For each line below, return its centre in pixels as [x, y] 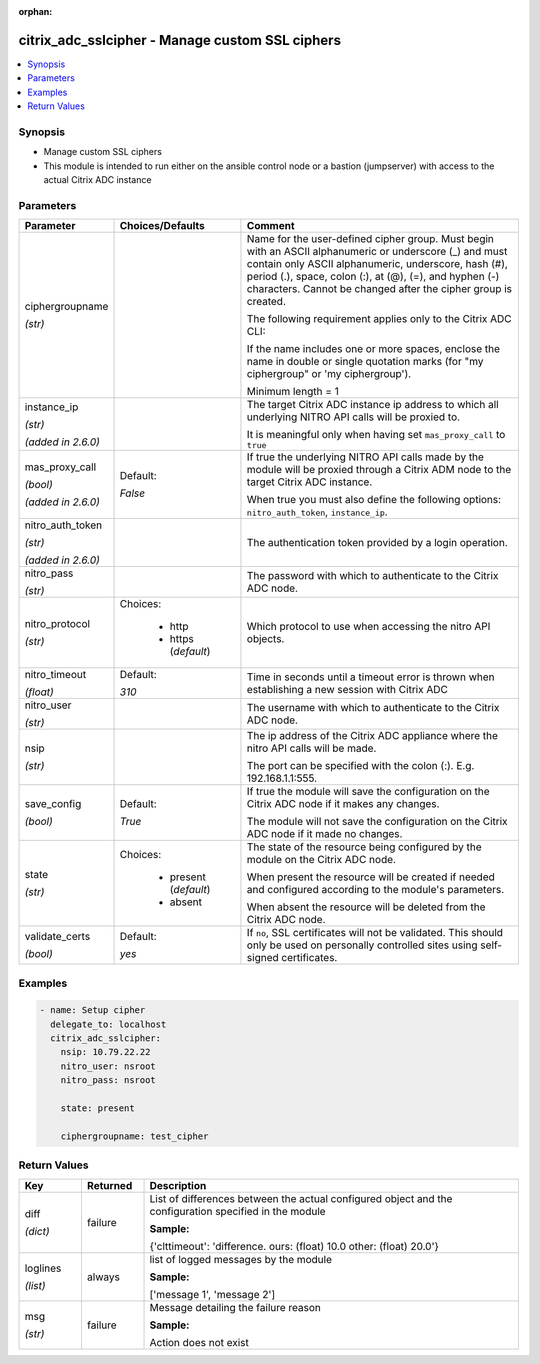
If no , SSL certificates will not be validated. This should [375, 933]
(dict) [37, 1231]
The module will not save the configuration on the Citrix [377, 822]
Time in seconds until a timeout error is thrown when [370, 677]
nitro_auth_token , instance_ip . [317, 512]
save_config [53, 804]
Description [178, 1185]
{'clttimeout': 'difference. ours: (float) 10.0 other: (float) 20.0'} [294, 1246]
